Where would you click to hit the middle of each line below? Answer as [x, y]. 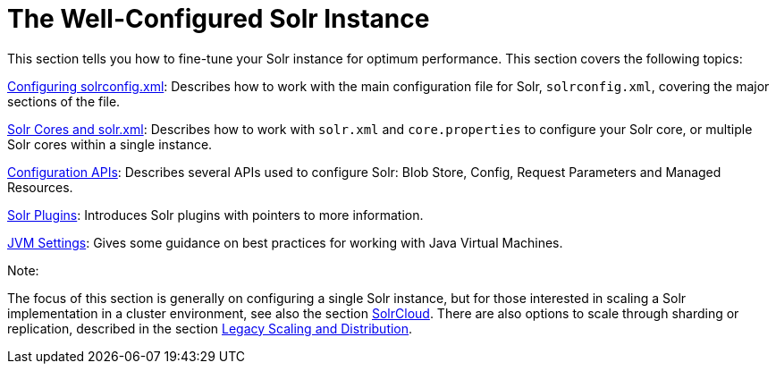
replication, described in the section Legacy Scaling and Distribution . [210, 328]
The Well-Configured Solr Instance [219, 19]
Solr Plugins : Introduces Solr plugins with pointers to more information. [215, 215]
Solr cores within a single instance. [110, 144]
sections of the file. [64, 101]
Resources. [40, 187]
